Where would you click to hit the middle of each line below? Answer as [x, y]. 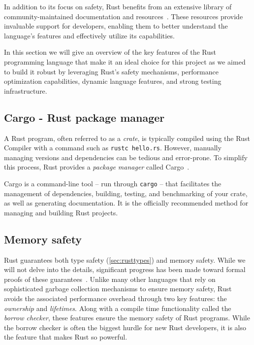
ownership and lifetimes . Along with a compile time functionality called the [118, 308]
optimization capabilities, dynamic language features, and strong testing [113, 81]
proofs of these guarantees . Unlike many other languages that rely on [110, 279]
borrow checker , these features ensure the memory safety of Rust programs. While [127, 318]
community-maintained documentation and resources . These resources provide [124, 16]
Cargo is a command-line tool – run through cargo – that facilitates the [113, 183]
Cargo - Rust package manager [84, 117]
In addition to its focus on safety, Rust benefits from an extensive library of [118, 6]
